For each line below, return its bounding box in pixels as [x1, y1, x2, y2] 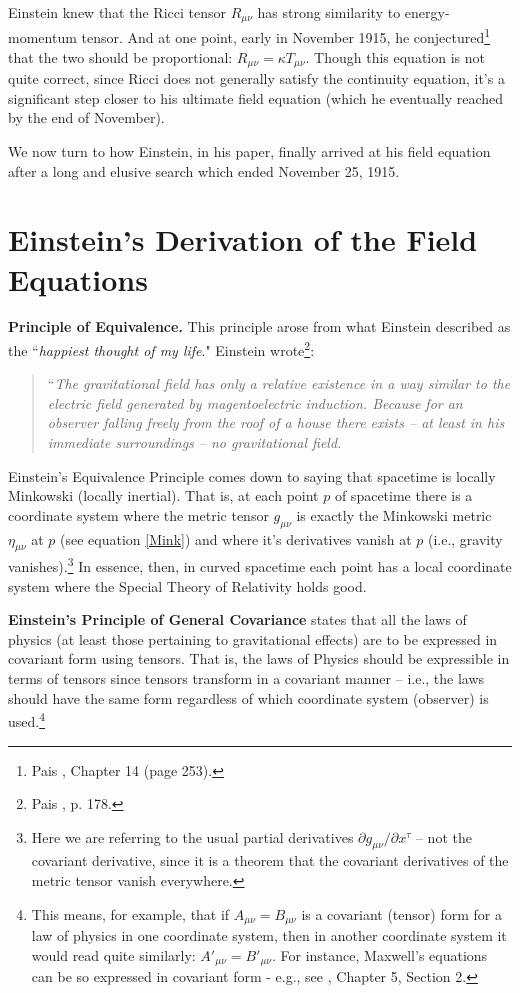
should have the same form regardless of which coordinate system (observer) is [8, 687, 489, 708]
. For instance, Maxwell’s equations [271, 944, 488, 965]
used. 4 [8, 708, 46, 731]
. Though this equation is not [305, 46, 485, 67]
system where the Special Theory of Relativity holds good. [8, 575, 367, 596]
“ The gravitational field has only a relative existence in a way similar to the [47, 373, 511, 394]
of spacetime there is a [334, 485, 473, 506]
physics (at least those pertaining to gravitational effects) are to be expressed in [8, 628, 498, 649]
